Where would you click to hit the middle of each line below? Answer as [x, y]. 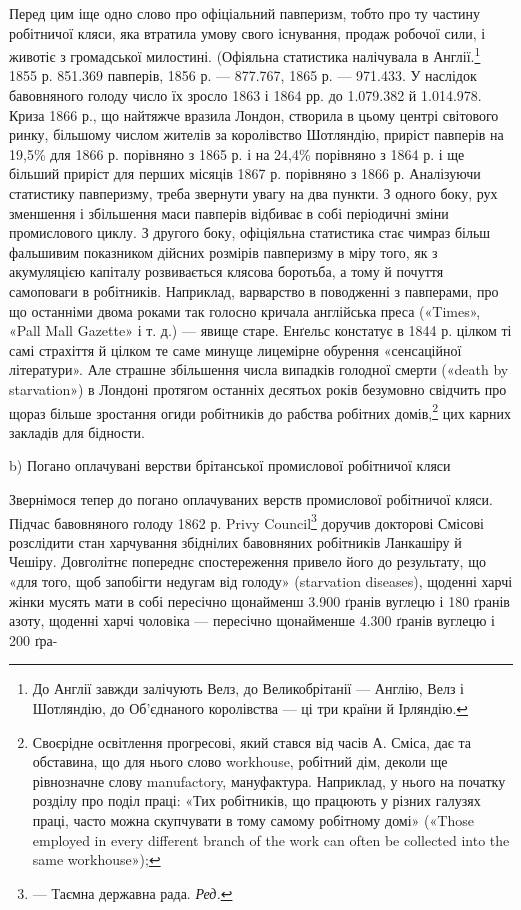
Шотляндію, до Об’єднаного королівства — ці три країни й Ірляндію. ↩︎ [250, 707]
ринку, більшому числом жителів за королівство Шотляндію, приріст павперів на [256, 134]
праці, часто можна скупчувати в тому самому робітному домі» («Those [253, 819]
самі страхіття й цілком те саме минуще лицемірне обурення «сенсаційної [235, 349]
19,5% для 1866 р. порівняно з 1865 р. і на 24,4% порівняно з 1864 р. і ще [237, 153]
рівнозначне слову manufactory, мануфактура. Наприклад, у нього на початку [269, 780]
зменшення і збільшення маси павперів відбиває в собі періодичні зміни [229, 212]
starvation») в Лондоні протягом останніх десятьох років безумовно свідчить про [258, 388]
